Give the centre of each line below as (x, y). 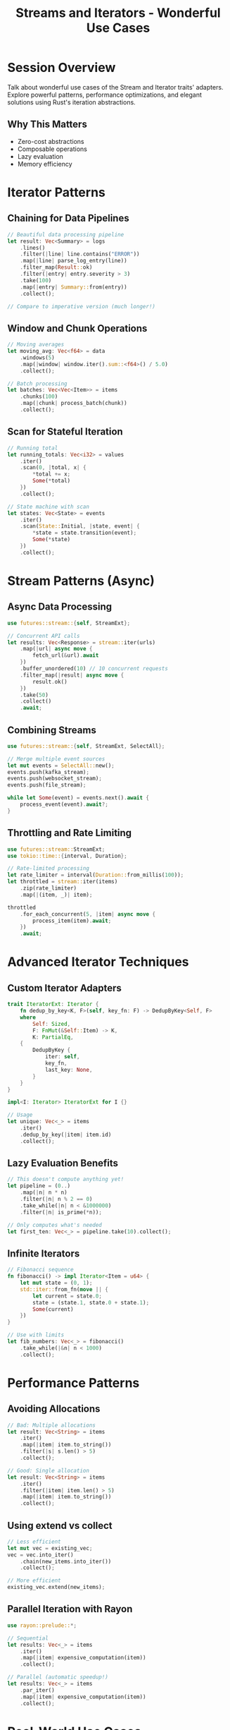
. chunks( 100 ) (39, 397)
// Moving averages (36, 345)
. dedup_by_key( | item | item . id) (66, 1135)
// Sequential (28, 1638)
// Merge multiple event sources (56, 759)
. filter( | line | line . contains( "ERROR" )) (80, 254)
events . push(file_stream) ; (47, 785)
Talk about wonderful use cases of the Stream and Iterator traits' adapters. (115, 87)
